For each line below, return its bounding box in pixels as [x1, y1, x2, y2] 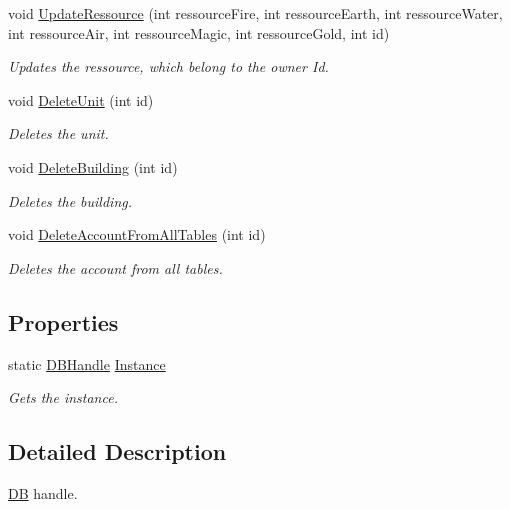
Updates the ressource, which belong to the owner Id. [8, 56, 329, 77]
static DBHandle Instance [8, 353, 166, 374]
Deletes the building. [8, 190, 133, 211]
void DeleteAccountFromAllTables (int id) [8, 224, 266, 245]
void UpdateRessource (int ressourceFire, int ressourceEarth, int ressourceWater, [8, 3, 503, 23]
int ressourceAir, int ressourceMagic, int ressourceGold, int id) [8, 22, 390, 43]
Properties [8, 306, 119, 337]
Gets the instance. [8, 387, 118, 408]
